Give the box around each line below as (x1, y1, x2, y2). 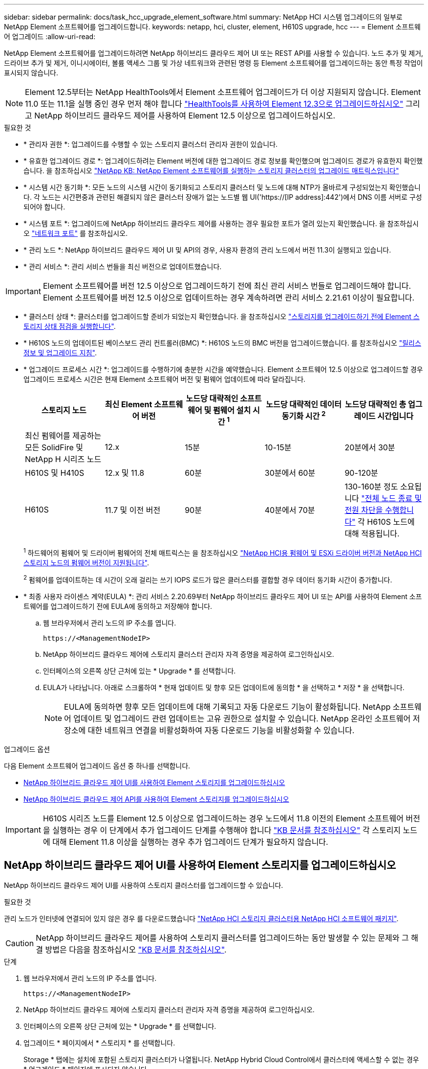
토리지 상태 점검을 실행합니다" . (23, 322, 116, 330)
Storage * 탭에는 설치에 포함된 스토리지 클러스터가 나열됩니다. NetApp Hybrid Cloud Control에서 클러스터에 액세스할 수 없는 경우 (23, 1055, 419, 1064)
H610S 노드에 (367, 517, 415, 527)
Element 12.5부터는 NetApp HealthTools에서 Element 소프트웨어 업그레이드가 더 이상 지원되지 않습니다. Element (25, 87, 421, 97)
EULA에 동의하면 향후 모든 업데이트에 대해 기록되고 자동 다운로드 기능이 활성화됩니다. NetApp (64, 701, 391, 712)
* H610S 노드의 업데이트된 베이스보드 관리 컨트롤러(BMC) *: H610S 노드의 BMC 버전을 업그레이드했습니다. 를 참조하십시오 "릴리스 (23, 339, 421, 347)
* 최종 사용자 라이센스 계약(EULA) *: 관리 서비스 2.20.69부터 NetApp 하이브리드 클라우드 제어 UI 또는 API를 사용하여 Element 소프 (23, 592, 422, 601)
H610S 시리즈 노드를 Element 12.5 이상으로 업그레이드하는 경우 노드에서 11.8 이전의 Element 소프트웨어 (43, 813, 404, 823)
